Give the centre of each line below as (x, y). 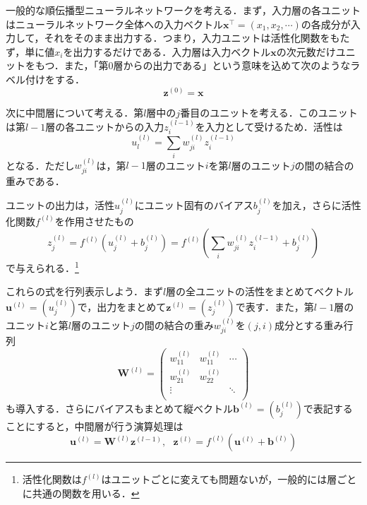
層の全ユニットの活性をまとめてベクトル (260, 291)
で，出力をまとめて (122, 307)
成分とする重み (309, 325)
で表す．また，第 (275, 307)
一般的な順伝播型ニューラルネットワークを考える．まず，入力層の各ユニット (183, 10)
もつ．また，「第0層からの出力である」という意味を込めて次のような (193, 65)
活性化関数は (52, 479)
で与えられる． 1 (42, 267)
